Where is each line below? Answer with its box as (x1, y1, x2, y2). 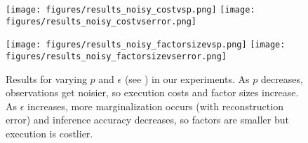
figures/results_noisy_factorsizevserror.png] (6, 51, 227, 61)
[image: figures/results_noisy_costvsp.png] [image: (6, 5, 255, 15)
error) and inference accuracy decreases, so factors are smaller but (6, 112, 289, 127)
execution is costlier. (6, 126, 93, 140)
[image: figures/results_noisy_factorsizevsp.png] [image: (6, 40, 286, 50)
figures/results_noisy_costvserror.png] (6, 16, 197, 27)
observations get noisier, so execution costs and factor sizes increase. (6, 85, 299, 100)
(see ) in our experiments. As (124, 71, 250, 86)
